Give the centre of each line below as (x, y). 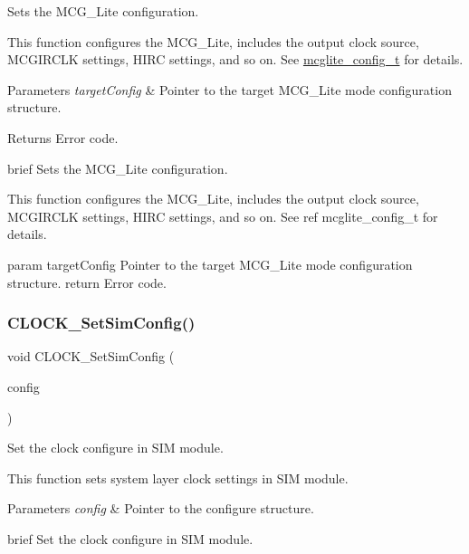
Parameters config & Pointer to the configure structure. (161, 508)
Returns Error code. (63, 137)
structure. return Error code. (87, 282)
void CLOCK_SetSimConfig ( (91, 356)
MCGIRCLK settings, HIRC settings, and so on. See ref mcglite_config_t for (223, 216)
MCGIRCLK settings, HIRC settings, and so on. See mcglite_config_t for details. (235, 59)
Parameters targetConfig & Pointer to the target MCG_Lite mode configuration (230, 89)
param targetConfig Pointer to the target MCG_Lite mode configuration (210, 264)
